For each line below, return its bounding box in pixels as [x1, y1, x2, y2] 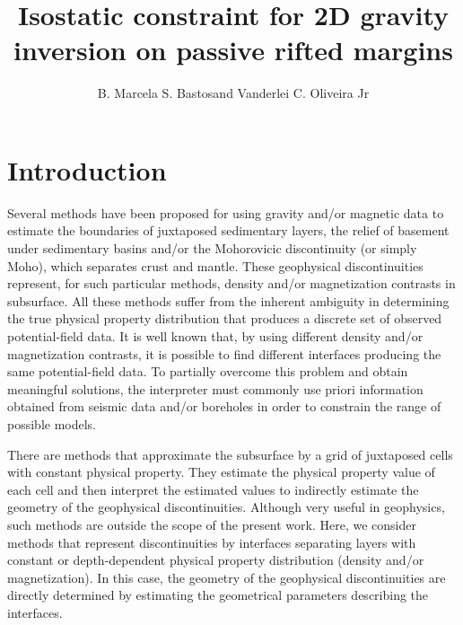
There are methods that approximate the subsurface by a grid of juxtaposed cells [7, 445, 453, 463]
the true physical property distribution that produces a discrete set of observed [7, 309, 442, 328]
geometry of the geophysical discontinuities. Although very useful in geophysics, [7, 497, 445, 516]
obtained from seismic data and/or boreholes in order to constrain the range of [7, 397, 441, 416]
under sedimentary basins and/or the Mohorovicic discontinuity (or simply [7, 239, 417, 258]
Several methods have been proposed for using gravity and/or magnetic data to [7, 203, 444, 222]
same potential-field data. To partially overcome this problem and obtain [7, 362, 408, 381]
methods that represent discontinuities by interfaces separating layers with [7, 533, 416, 551]
